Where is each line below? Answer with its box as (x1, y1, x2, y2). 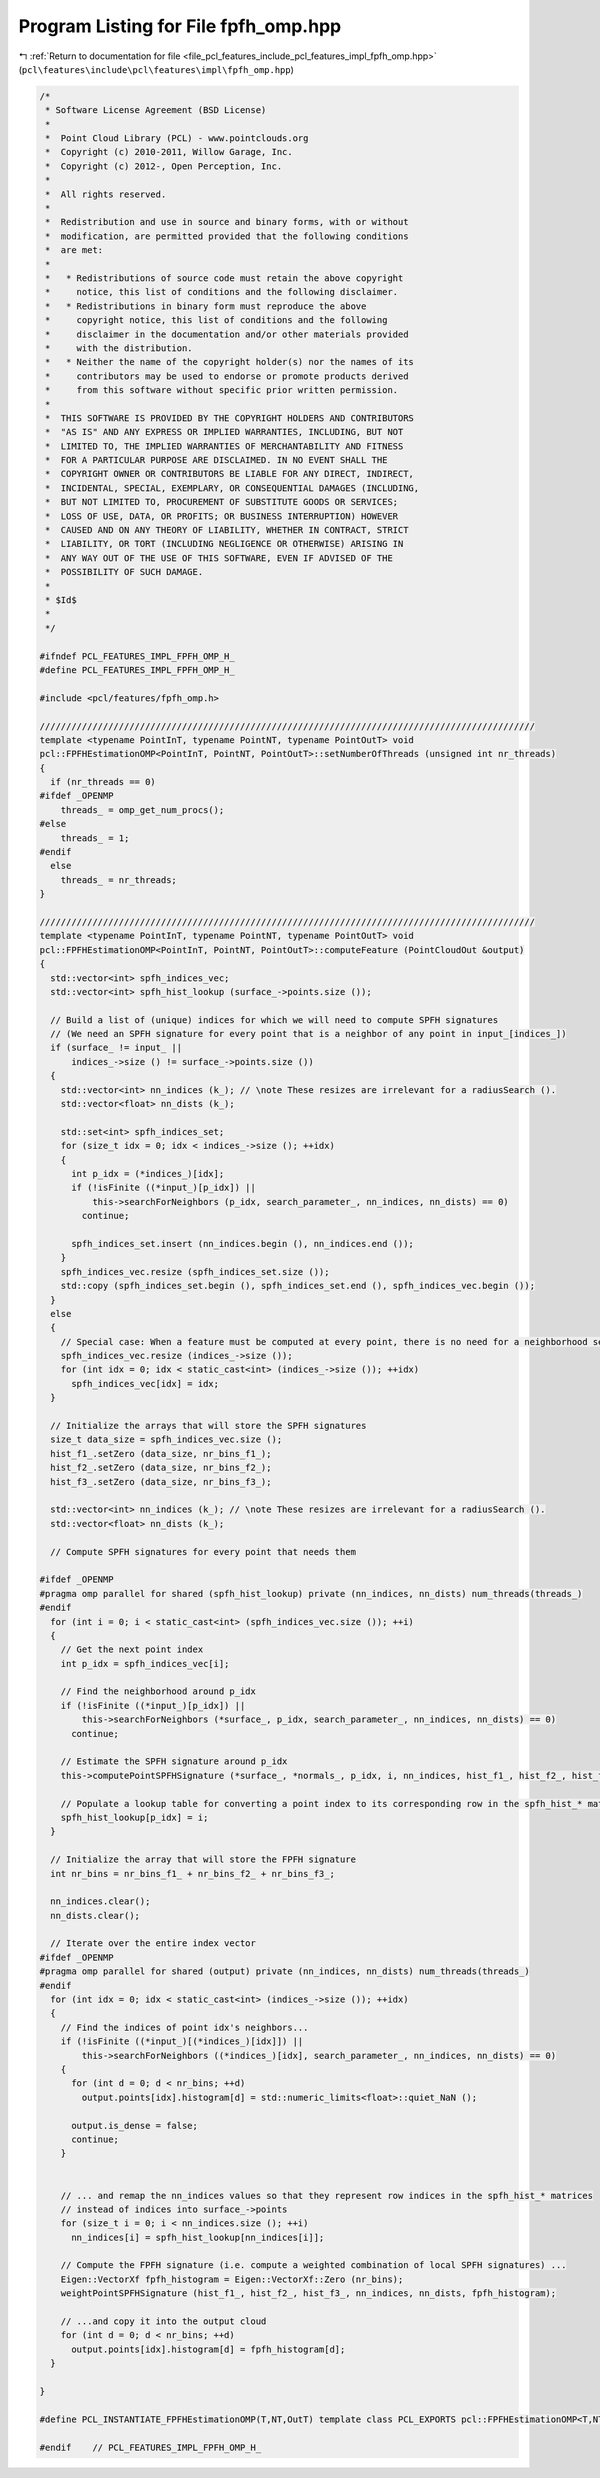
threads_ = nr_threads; (60, 874, 177, 885)
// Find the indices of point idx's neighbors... (60, 2021, 309, 2033)
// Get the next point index (60, 1644, 204, 1655)
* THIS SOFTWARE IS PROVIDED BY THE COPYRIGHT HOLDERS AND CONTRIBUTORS (45, 412, 415, 424)
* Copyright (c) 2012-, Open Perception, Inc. (45, 160, 283, 172)
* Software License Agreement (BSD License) (45, 105, 267, 116)
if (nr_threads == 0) (50, 776, 157, 788)
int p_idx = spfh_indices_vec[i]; (60, 1658, 230, 1669)
